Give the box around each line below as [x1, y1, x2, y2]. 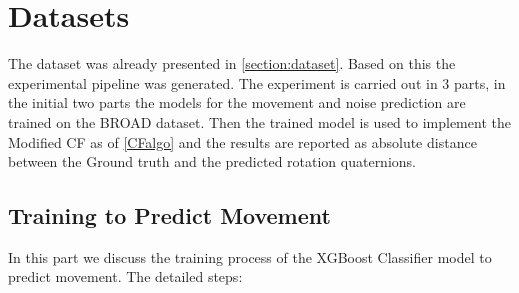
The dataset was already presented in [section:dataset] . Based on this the [8, 53, 456, 74]
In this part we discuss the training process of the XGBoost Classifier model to [8, 246, 492, 267]
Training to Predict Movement [8, 200, 331, 231]
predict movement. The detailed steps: [8, 266, 243, 287]
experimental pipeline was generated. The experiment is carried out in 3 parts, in [8, 72, 506, 93]
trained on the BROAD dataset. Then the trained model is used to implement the [8, 111, 511, 132]
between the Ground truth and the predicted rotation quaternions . [8, 151, 417, 172]
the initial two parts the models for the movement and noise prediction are [8, 92, 466, 113]
